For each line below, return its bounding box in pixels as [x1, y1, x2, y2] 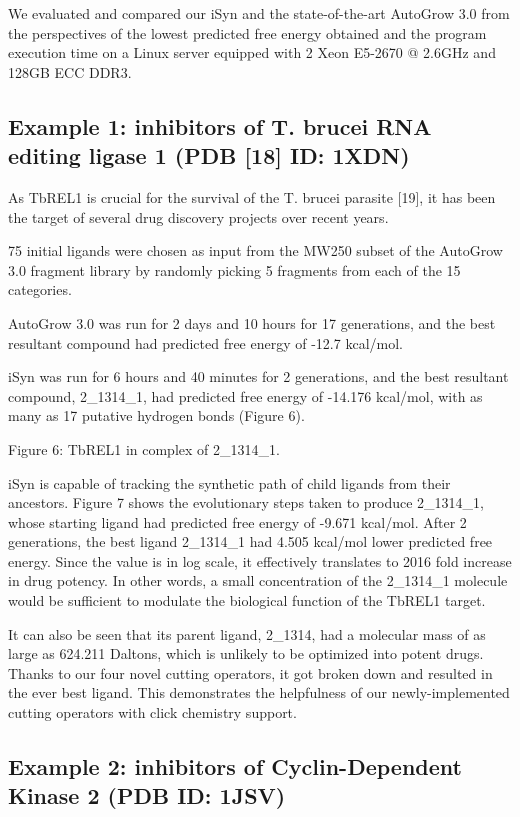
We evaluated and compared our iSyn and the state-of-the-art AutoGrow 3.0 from [8, 3, 510, 23]
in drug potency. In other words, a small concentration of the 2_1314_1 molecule [8, 570, 508, 591]
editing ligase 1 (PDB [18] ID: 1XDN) [8, 140, 410, 171]
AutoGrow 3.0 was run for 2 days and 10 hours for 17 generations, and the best [8, 312, 496, 333]
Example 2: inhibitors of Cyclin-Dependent [8, 751, 462, 782]
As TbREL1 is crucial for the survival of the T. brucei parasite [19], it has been [8, 186, 496, 207]
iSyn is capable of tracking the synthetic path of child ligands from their [8, 472, 451, 493]
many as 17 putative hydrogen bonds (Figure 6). [8, 405, 305, 426]
